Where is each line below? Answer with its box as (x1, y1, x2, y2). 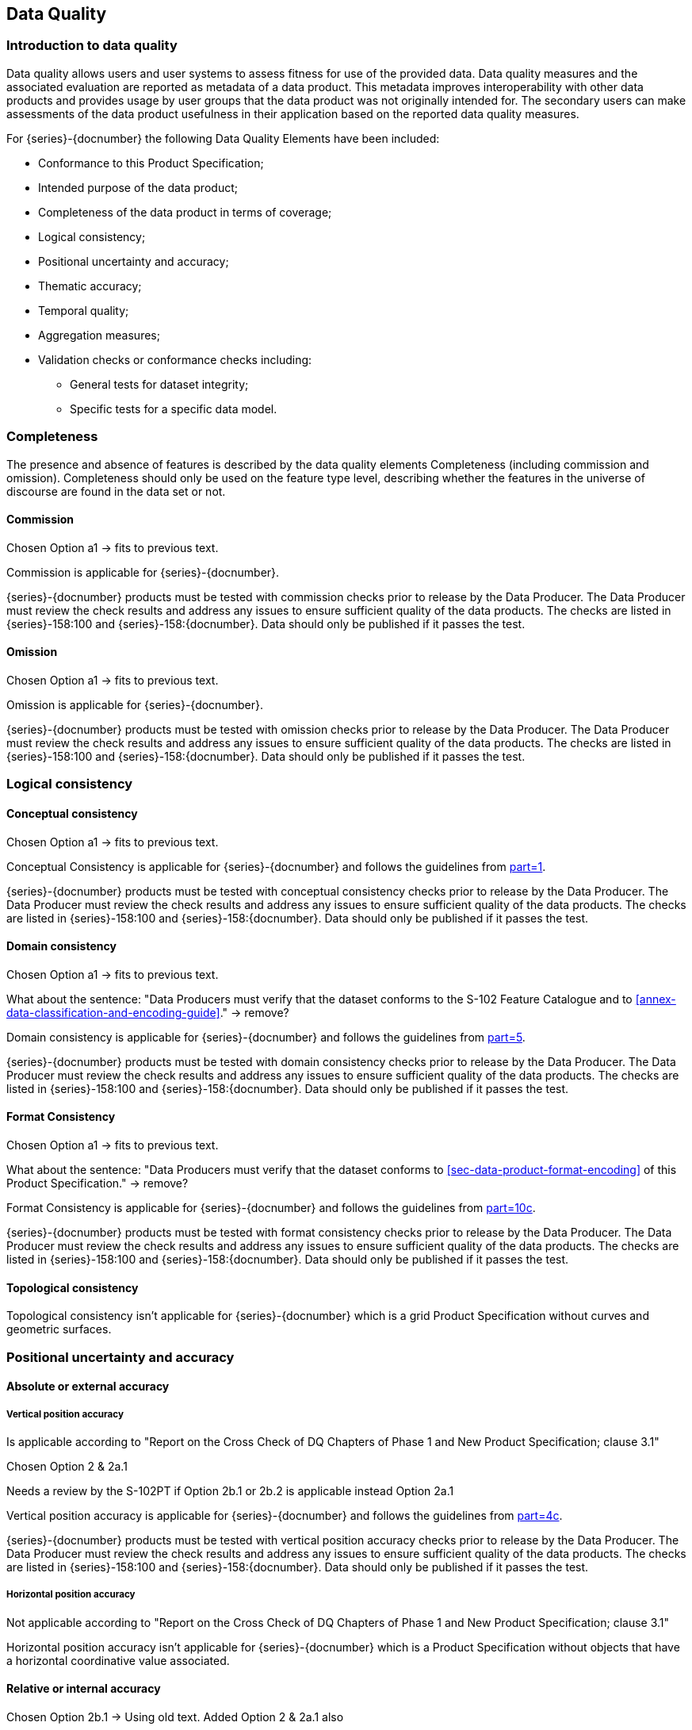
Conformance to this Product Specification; (38, 155, 264, 170)
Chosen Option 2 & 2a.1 (6, 1460, 128, 1473)
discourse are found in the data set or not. (6, 484, 226, 498)
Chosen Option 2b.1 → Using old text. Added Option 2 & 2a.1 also (6, 1710, 344, 1724)
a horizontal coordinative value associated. (6, 1653, 230, 1667)
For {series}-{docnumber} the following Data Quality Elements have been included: (6, 131, 440, 145)
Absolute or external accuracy (6, 1379, 170, 1394)
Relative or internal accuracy (6, 1682, 161, 1696)
